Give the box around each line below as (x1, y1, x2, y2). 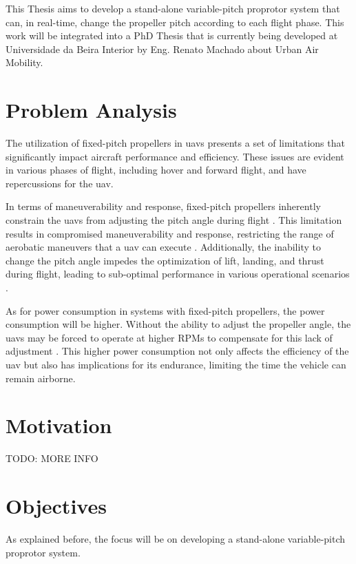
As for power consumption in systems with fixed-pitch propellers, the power (6, 303, 325, 317)
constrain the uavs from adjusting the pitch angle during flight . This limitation (6, 213, 342, 227)
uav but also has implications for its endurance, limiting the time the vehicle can (6, 357, 346, 371)
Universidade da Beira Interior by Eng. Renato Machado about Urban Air (6, 41, 319, 56)
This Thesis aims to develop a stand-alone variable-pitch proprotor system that (6, 1, 340, 15)
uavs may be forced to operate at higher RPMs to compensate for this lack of (6, 330, 333, 344)
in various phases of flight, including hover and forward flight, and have (6, 163, 306, 177)
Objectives (6, 492, 107, 520)
